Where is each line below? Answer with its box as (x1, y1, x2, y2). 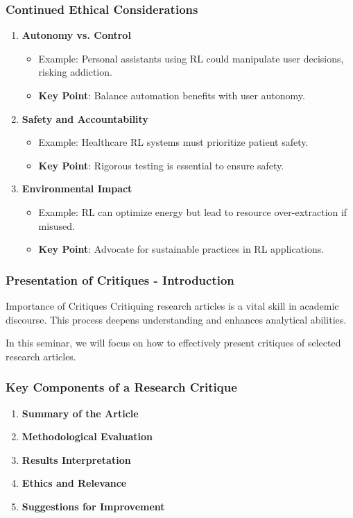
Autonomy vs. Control (21, 28, 131, 42)
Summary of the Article (21, 406, 139, 420)
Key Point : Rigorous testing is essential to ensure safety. (38, 158, 284, 172)
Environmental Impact (21, 181, 132, 196)
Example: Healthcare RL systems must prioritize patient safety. (38, 135, 309, 149)
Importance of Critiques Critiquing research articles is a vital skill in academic (6, 298, 339, 312)
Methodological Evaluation (21, 429, 153, 444)
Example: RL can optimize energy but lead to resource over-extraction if (38, 204, 347, 219)
